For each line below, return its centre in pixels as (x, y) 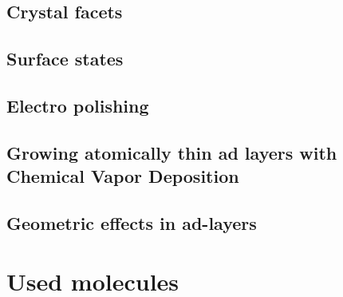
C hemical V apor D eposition (123, 176)
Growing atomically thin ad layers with (172, 152)
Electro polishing (78, 105)
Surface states (65, 59)
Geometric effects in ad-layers (132, 222)
